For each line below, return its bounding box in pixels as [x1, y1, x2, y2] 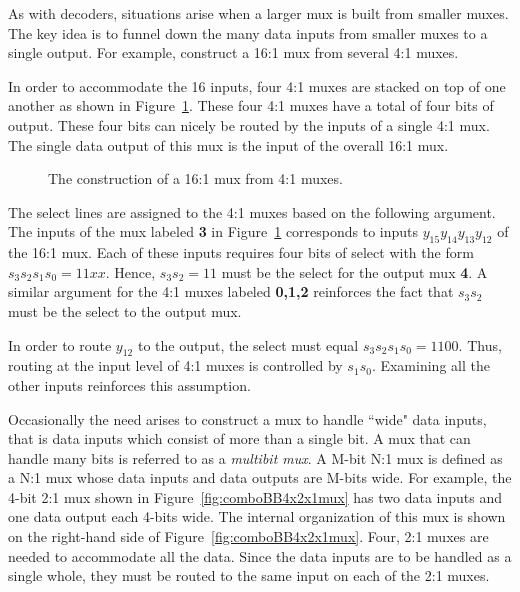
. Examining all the [371, 355, 490, 376]
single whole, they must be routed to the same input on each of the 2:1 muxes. [8, 565, 490, 586]
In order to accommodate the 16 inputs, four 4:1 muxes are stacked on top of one [8, 75, 506, 96]
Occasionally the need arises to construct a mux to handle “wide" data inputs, [8, 408, 487, 429]
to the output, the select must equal [137, 334, 359, 355]
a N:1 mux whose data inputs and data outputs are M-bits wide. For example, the [8, 467, 512, 488]
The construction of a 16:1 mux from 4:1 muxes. [48, 168, 343, 189]
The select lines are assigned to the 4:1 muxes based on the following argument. [8, 201, 496, 222]
